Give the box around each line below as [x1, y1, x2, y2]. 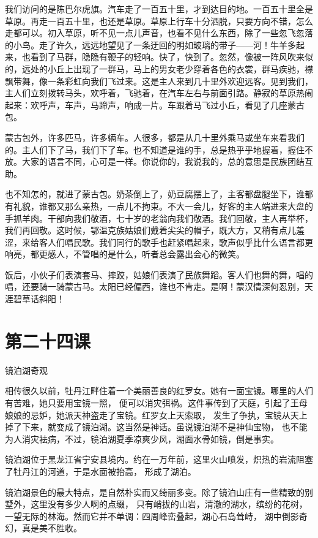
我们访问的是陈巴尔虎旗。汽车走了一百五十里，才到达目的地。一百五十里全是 [5, 2, 313, 15]
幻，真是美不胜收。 [5, 521, 82, 534]
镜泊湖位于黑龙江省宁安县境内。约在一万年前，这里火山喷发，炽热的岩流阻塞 [5, 453, 313, 466]
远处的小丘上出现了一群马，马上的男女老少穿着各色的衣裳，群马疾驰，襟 [21, 62, 313, 75]
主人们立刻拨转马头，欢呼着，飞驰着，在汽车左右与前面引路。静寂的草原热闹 [5, 86, 313, 99]
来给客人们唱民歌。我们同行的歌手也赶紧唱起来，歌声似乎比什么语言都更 [21, 235, 313, 248]
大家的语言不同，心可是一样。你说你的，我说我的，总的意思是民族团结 [21, 155, 305, 168]
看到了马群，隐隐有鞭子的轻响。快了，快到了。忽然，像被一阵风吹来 [30, 50, 305, 63]
